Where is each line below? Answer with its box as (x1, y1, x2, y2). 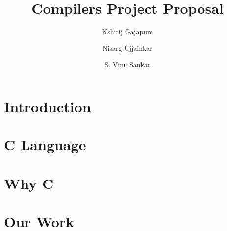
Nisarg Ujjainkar (102, 43, 152, 53)
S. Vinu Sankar (104, 59, 151, 69)
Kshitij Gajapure (102, 26, 153, 37)
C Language (4, 135, 86, 155)
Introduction (4, 96, 91, 116)
